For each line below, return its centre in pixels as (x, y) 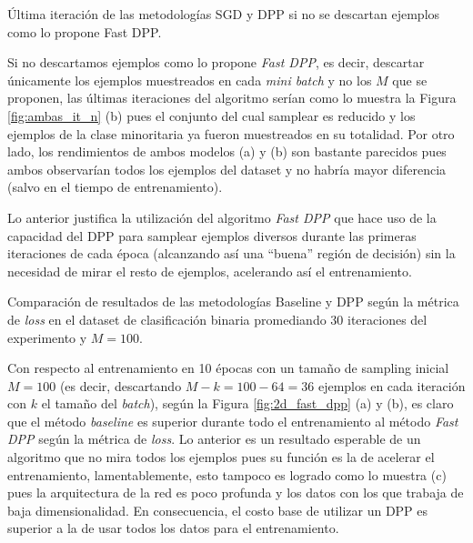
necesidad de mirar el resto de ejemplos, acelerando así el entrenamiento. (210, 271)
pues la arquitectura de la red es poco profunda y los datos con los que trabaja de (236, 493)
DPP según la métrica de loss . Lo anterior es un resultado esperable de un (214, 439)
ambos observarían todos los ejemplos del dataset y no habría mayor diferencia (227, 169)
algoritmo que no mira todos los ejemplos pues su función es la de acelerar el (221, 457)
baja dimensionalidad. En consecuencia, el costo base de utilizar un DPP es (218, 510)
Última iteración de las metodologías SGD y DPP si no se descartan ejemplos (224, 14)
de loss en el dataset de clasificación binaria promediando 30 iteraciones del (217, 319)
